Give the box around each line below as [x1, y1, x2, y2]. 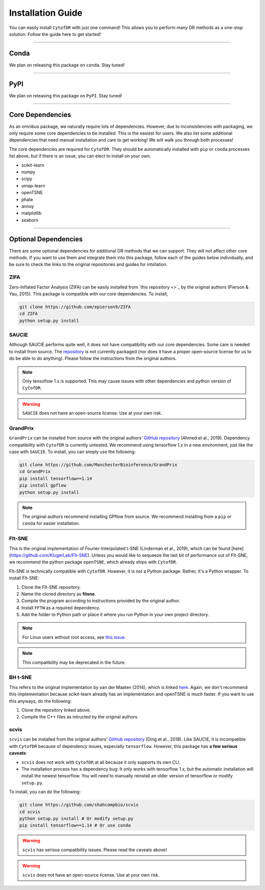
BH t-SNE [9, 674, 32, 681]
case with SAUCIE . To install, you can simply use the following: [9, 449, 136, 455]
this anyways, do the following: [9, 698, 72, 704]
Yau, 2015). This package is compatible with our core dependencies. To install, [9, 290, 168, 297]
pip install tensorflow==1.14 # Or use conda [19, 823, 131, 828]
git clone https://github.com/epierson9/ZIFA [19, 304, 131, 310]
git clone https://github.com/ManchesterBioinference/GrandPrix [19, 462, 178, 468]
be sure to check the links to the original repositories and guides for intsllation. [9, 261, 168, 267]
